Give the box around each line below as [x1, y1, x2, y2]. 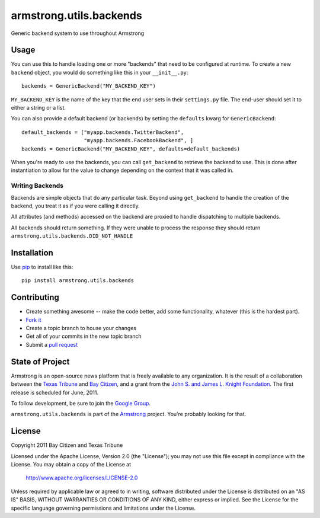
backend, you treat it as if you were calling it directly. [11, 202, 140, 209]
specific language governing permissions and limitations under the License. [11, 504, 196, 511]
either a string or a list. [11, 104, 66, 111]
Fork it [25, 316, 41, 323]
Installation [11, 248, 53, 258]
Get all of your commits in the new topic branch [25, 332, 142, 340]
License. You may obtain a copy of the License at [11, 461, 132, 468]
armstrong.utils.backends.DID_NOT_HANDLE [11, 233, 133, 239]
